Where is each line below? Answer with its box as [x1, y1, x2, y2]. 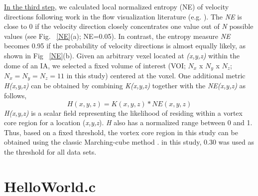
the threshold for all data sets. [4, 147, 97, 157]
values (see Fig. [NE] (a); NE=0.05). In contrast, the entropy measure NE [4, 30, 231, 41]
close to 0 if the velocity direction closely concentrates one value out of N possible [4, 21, 254, 31]
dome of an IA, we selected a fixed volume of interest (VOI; [4, 60, 186, 70]
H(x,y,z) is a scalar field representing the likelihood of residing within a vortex [4, 107, 243, 118]
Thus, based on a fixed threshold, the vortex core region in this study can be [4, 127, 238, 137]
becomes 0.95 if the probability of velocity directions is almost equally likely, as [4, 40, 246, 51]
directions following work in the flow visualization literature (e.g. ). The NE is [4, 11, 242, 21]
